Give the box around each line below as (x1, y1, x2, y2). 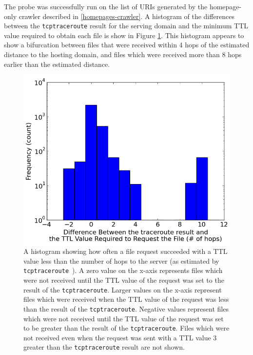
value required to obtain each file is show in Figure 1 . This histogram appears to (4, 30, 244, 40)
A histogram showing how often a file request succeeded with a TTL (23, 246, 228, 256)
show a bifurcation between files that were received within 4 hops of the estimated (4, 40, 250, 50)
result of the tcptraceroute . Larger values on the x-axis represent (23, 284, 222, 294)
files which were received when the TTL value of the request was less (23, 294, 229, 304)
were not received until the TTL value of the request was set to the (23, 275, 224, 285)
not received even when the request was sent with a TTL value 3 (23, 332, 217, 342)
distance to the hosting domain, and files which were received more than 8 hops (4, 49, 242, 60)
